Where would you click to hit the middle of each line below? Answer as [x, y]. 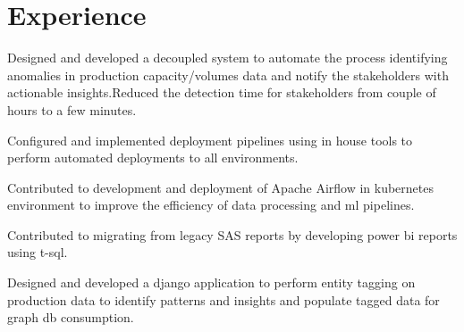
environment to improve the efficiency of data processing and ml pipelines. [211, 205]
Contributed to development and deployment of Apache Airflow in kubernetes [220, 187]
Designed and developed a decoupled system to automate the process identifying [228, 58]
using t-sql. [38, 252]
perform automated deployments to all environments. [153, 158]
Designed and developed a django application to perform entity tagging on [211, 282]
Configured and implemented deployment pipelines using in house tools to [210, 140]
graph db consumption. [71, 317]
